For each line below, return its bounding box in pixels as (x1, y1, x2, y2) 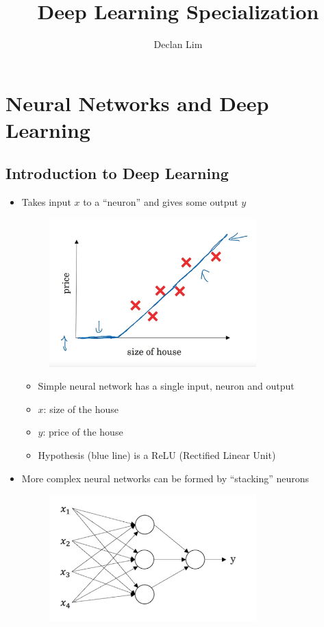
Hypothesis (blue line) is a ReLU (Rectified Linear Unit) (38, 448, 276, 462)
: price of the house (42, 425, 123, 439)
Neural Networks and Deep (5, 88, 269, 117)
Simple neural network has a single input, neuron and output (38, 379, 295, 393)
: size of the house (43, 401, 119, 416)
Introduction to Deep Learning (5, 163, 229, 184)
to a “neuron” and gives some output (83, 195, 238, 209)
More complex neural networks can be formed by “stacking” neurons (21, 471, 310, 485)
